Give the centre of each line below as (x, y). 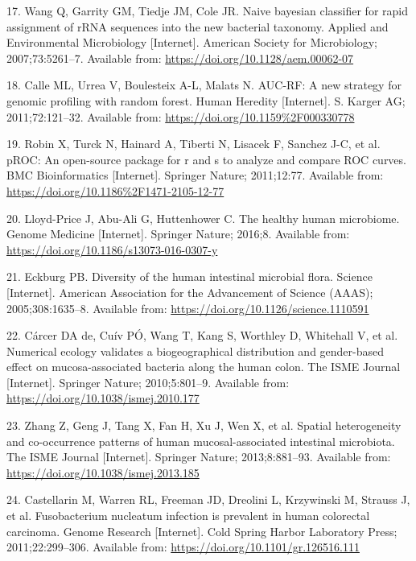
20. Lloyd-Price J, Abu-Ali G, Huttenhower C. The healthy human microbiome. (203, 218)
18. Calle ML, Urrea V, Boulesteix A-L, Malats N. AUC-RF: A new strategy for (204, 85)
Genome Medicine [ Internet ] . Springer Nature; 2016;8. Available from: (178, 234)
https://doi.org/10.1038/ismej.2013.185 (103, 472)
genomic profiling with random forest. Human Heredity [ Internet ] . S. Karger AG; (206, 100)
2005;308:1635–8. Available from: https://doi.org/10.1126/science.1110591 (188, 308)
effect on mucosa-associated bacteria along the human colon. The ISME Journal (204, 367)
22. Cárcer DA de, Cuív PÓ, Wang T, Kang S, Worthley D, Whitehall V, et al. (202, 335)
